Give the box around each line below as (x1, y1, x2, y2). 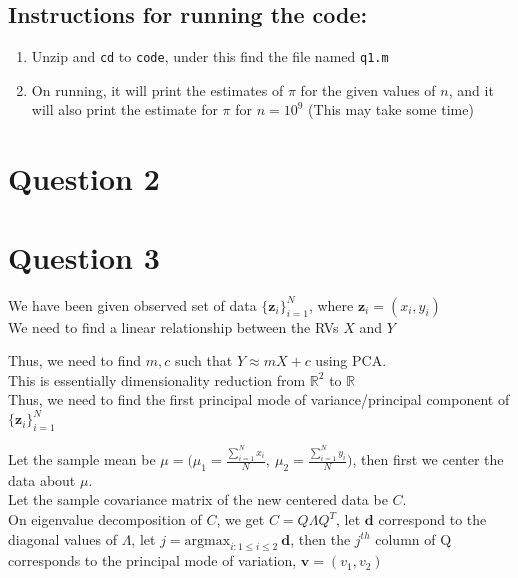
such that (174, 350, 233, 371)
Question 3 (8, 236, 160, 277)
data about (8, 469, 76, 490)
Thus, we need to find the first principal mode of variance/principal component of (8, 389, 510, 410)
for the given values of (300, 79, 436, 100)
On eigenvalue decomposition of (8, 509, 202, 530)
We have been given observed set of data (8, 294, 257, 315)
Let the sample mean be (8, 449, 156, 470)
